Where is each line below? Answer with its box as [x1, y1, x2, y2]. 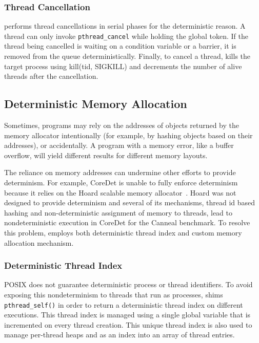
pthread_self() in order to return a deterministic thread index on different [4, 299, 243, 310]
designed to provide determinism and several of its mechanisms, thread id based [4, 197, 255, 208]
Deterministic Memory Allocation [4, 96, 187, 112]
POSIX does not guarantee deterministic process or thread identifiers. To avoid [4, 279, 253, 290]
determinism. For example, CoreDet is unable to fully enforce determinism [4, 177, 238, 188]
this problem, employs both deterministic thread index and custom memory [4, 227, 242, 238]
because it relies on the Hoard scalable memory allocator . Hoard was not [4, 187, 236, 198]
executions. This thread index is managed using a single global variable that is [4, 309, 251, 320]
